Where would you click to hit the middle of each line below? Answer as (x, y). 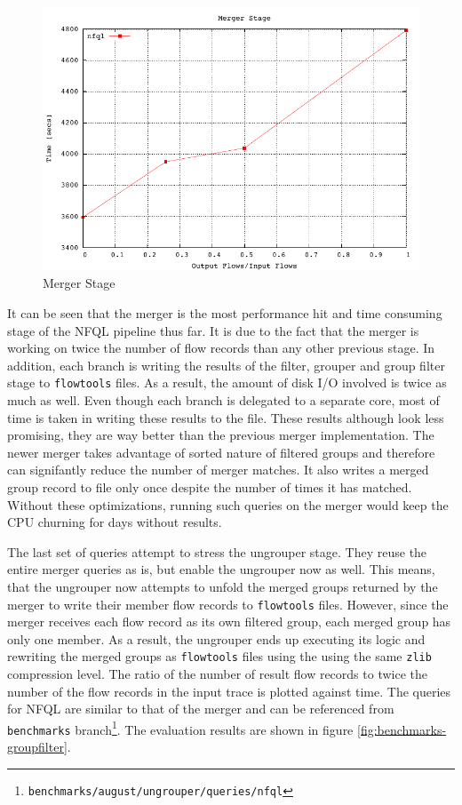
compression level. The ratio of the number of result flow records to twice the (217, 674)
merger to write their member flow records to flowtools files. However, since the (228, 604)
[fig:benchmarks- (402, 729)
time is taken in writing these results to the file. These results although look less (226, 417)
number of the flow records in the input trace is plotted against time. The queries (229, 691)
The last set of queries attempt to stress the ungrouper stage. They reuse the (217, 551)
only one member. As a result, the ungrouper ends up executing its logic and (216, 638)
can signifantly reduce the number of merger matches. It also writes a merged (218, 470)
